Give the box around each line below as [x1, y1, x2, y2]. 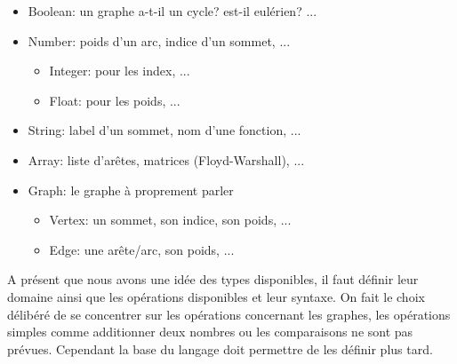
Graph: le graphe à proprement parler [28, 180, 234, 199]
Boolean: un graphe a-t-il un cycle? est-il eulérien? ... [28, 2, 317, 20]
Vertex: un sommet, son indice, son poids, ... [49, 210, 292, 229]
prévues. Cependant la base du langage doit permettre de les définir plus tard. [7, 339, 433, 358]
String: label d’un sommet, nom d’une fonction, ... [28, 121, 301, 139]
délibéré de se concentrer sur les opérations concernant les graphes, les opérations [7, 305, 451, 323]
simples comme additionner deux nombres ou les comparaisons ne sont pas [7, 322, 413, 341]
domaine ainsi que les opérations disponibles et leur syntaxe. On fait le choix [7, 287, 425, 305]
